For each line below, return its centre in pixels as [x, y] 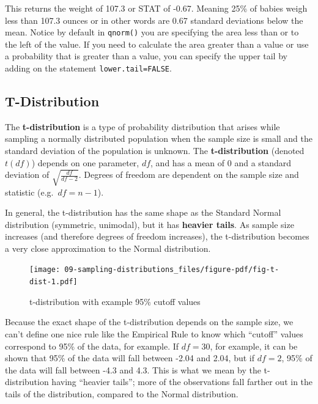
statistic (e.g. [29, 192]
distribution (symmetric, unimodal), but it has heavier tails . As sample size [150, 224]
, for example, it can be [254, 346]
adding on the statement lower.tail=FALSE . [88, 68]
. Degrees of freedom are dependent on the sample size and [189, 174]
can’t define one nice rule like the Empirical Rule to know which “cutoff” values [154, 333]
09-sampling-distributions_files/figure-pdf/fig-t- [172, 270]
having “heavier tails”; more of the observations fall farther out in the [182, 382]
